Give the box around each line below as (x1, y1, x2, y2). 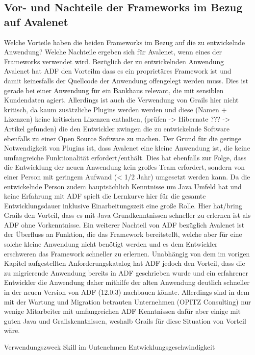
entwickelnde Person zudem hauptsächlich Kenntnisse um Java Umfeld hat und (4, 181, 242, 191)
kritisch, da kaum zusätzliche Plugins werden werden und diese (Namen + (4, 104, 227, 114)
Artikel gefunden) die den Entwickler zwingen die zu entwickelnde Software (4, 123, 229, 133)
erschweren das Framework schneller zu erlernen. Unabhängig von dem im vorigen (4, 248, 250, 258)
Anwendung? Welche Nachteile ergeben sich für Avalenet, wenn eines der (4, 47, 222, 57)
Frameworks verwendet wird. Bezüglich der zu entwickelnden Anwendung (4, 56, 224, 66)
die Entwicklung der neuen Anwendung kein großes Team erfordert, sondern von (4, 162, 245, 172)
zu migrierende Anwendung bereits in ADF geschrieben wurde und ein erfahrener (4, 267, 248, 278)
